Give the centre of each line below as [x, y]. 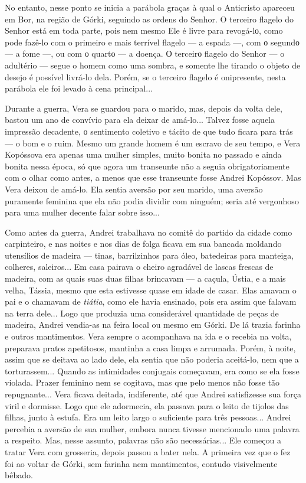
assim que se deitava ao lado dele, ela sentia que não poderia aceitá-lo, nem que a [152, 359]
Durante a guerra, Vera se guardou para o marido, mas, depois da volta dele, [144, 108]
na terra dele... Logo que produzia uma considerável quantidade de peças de [142, 313]
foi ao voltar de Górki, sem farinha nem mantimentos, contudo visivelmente [141, 463]
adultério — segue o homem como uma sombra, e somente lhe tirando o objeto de [153, 65]
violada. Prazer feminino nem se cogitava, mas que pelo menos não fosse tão [142, 382]
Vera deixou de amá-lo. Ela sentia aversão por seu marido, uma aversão [134, 189]
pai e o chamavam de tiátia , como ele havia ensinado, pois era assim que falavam [151, 301]
